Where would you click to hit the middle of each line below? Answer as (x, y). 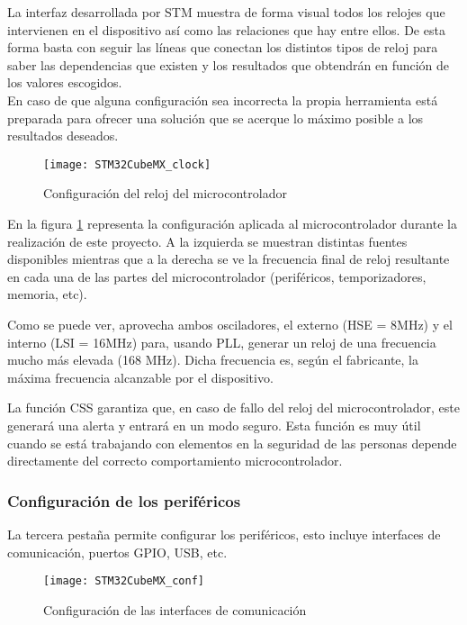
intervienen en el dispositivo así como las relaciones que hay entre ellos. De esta (226, 29)
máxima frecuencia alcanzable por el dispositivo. (140, 377)
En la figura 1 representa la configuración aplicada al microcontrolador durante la (232, 223)
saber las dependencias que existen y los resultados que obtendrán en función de (229, 64)
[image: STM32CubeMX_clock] (127, 164)
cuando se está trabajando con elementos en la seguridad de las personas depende (232, 443)
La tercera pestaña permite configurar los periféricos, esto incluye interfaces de (224, 534)
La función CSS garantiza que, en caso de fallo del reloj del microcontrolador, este (234, 408)
